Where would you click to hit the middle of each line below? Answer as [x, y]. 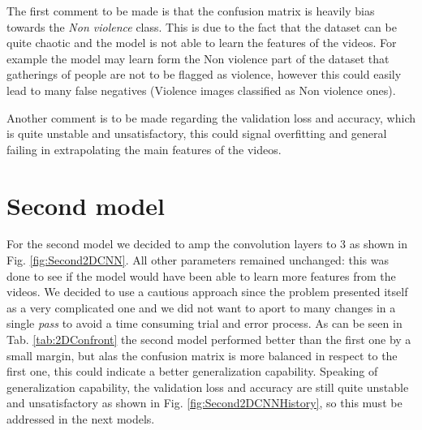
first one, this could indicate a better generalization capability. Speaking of [192, 371]
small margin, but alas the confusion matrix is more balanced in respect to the [202, 355]
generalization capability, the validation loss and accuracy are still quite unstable [208, 387]
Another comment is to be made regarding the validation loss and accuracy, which [211, 117]
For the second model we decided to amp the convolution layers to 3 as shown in [207, 244]
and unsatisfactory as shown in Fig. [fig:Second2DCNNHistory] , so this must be [205, 403]
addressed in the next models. [81, 419]
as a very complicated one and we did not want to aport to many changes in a [201, 307]
